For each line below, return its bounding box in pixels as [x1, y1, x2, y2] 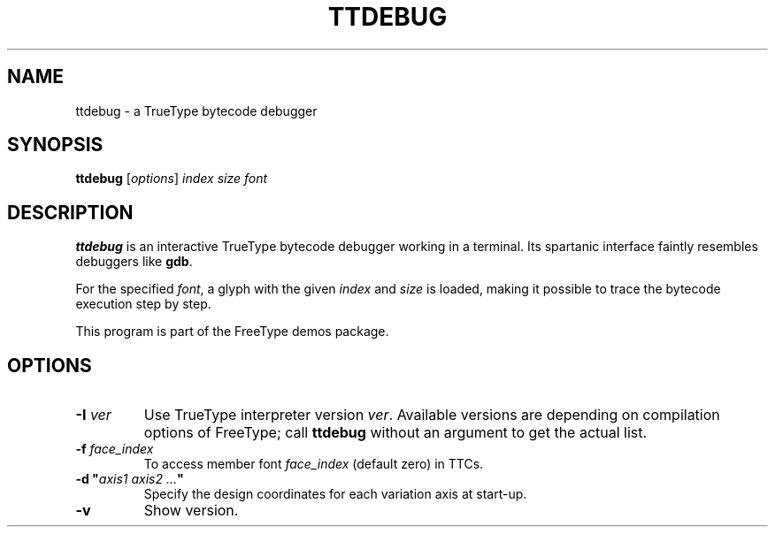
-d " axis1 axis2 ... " [75, 471, 184, 487]
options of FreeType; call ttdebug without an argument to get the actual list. [143, 423, 648, 442]
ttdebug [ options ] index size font [75, 171, 268, 187]
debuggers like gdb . [75, 254, 193, 270]
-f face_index [75, 441, 154, 457]
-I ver [75, 406, 111, 424]
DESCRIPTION [7, 201, 134, 224]
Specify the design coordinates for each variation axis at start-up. [143, 486, 527, 502]
